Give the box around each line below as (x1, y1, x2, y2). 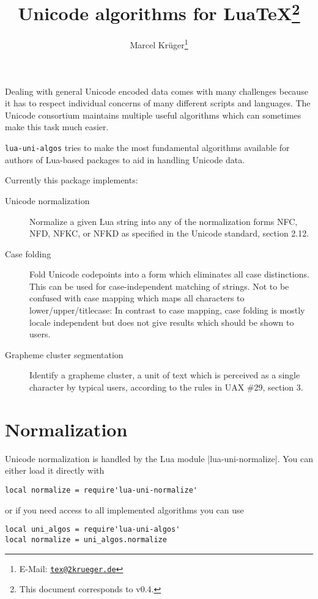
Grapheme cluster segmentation (5, 348, 124, 361)
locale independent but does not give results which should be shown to (29, 315, 294, 328)
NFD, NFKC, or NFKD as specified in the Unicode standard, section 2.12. (29, 227, 309, 240)
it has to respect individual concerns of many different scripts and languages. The (5, 97, 311, 109)
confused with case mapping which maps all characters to (29, 292, 245, 304)
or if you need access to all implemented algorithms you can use (5, 503, 244, 516)
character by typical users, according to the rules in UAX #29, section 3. (29, 381, 303, 394)
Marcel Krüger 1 (130, 37, 188, 51)
